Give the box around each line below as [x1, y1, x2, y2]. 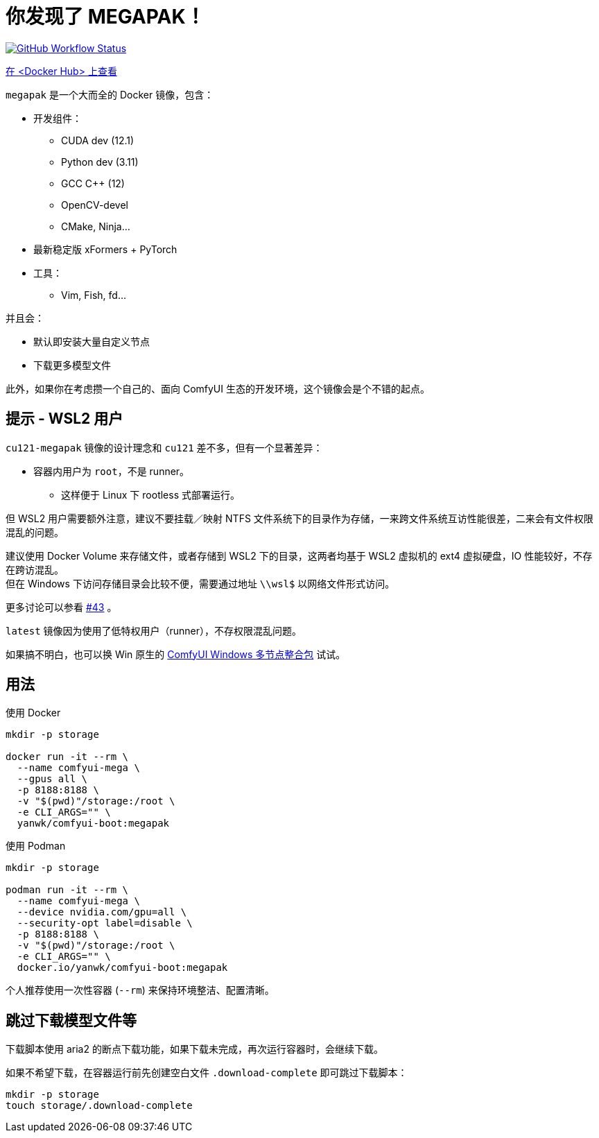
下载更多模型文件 [33, 359, 111, 371]
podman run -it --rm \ [6, 884, 129, 896]
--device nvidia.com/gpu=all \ [17, 906, 187, 918]
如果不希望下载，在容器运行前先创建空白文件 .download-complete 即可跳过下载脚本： [6, 1067, 408, 1079]
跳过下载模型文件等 [6, 1011, 137, 1029]
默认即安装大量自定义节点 [33, 335, 150, 347]
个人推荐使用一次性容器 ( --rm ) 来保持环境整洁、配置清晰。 [6, 984, 275, 997]
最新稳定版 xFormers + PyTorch [33, 243, 177, 255]
